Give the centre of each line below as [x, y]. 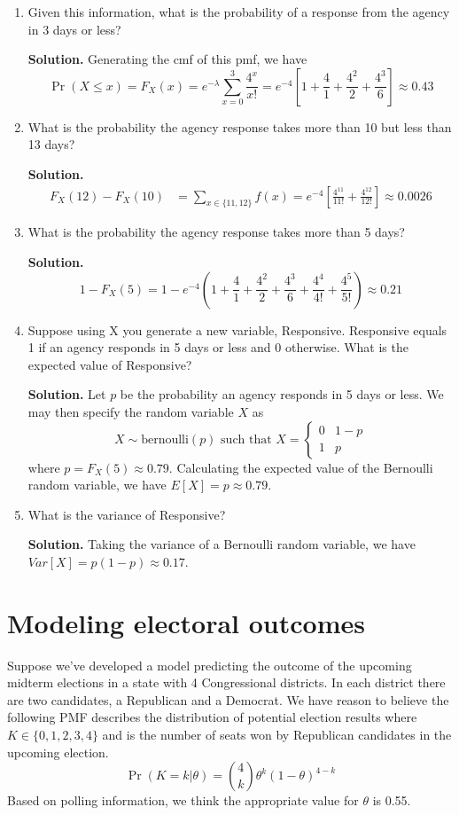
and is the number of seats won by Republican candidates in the [277, 735]
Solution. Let [67, 394]
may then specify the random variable [131, 411]
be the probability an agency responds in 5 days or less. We [282, 394]
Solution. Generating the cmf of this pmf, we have [167, 59]
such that [246, 439]
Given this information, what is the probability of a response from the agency [239, 12]
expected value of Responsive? [110, 364]
